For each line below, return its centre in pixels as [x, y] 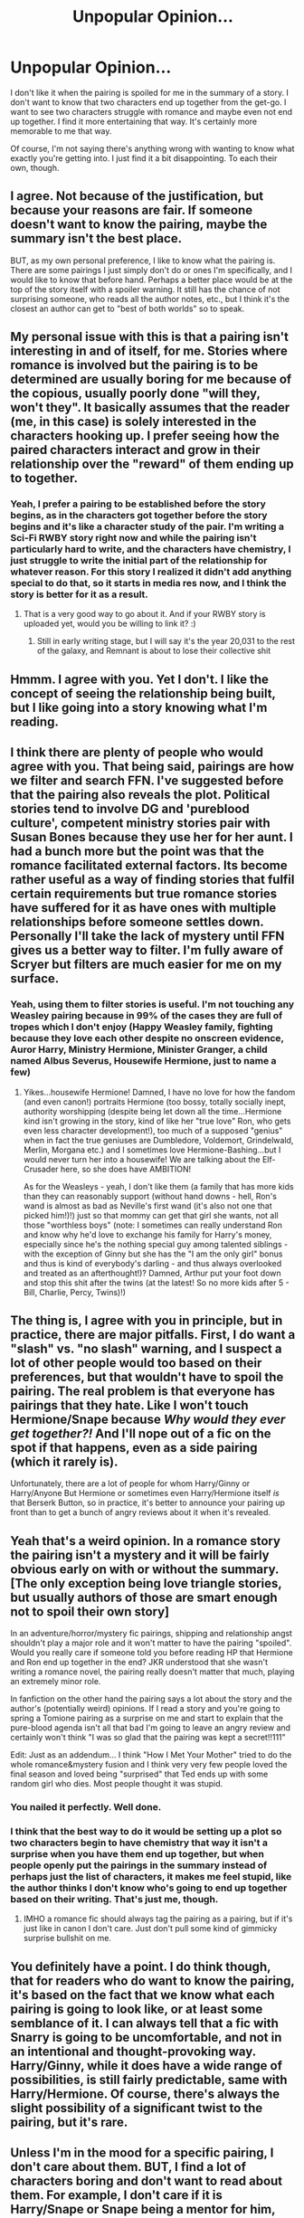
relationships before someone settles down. [137, 922]
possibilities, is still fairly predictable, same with [149, 2079]
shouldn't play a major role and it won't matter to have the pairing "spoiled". [151, 1643]
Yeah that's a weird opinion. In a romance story [146, 1541]
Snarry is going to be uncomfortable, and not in [146, 2037]
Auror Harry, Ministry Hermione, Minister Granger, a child [139, 1049]
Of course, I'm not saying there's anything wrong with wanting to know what [152, 148]
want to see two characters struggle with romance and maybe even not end [152, 111]
